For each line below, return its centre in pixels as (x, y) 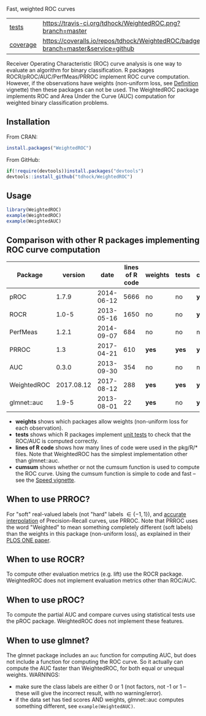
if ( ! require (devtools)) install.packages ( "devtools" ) (75, 171)
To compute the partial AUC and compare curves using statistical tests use (101, 615)
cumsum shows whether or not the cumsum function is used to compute (107, 467)
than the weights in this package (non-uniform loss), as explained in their (99, 533)
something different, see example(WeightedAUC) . (75, 706)
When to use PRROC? (48, 499)
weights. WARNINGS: (33, 674)
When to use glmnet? (48, 640)
